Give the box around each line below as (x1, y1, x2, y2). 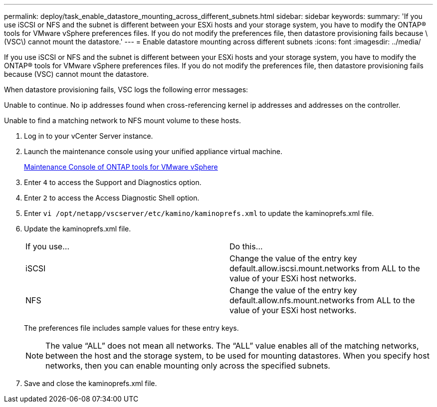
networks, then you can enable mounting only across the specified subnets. (45, 361, 330, 371)
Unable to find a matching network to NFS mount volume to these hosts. (4, 116, 241, 125)
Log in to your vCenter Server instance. (24, 132, 153, 140)
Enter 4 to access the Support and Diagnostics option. (24, 178, 202, 187)
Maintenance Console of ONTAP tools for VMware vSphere (24, 163, 218, 171)
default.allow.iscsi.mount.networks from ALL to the (229, 263, 420, 273)
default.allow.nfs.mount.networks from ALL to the (229, 295, 415, 305)
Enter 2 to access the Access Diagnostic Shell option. (24, 194, 200, 202)
